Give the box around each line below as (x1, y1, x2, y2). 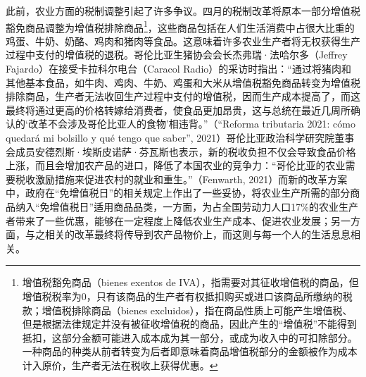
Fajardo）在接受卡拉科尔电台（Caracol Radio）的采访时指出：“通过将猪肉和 (6, 61, 351, 76)
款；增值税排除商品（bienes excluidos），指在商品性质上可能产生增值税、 (22, 302, 353, 317)
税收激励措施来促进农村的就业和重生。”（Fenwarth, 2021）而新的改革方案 (15, 171, 348, 186)
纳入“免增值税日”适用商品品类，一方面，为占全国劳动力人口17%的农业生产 (15, 199, 358, 214)
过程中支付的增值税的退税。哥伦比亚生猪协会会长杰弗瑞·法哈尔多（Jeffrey (6, 47, 348, 62)
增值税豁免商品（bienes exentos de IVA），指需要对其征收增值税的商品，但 (22, 275, 359, 290)
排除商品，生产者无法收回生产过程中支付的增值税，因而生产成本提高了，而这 (6, 89, 360, 104)
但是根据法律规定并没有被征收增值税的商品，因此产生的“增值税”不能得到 (22, 316, 358, 331)
